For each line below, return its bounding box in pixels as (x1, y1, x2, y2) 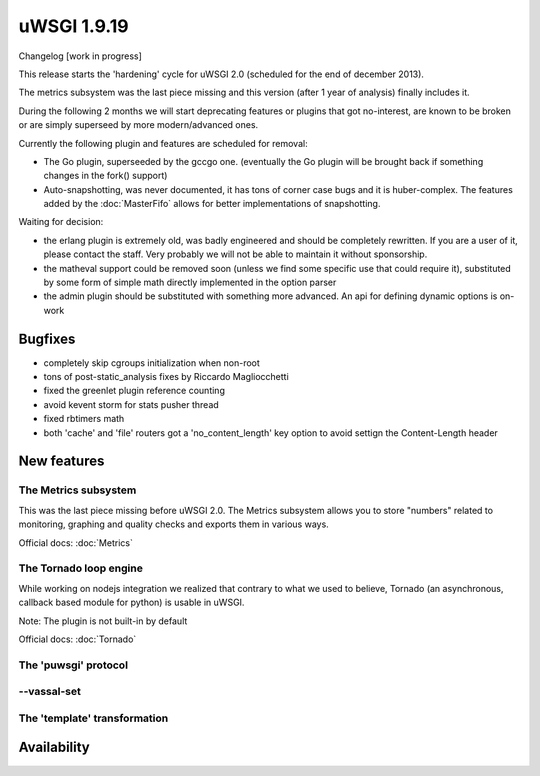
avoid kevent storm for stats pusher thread (43, 398, 219, 410)
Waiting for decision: (18, 216, 104, 228)
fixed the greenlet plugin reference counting (43, 385, 225, 397)
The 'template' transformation (18, 711, 169, 725)
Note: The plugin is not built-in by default (18, 615, 188, 627)
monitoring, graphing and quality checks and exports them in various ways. (18, 518, 329, 530)
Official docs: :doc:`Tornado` (18, 633, 137, 645)
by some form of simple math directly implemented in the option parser (43, 276, 337, 289)
